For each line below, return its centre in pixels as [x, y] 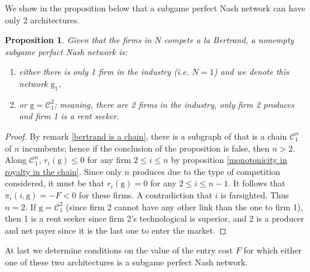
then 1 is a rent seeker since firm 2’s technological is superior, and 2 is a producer [155, 218]
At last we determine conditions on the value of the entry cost [119, 250]
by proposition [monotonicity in [229, 160]
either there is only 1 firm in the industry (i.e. [104, 72]
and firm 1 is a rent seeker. [69, 116]
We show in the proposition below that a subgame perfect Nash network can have [155, 8]
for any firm [109, 160]
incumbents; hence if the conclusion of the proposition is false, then [146, 148]
